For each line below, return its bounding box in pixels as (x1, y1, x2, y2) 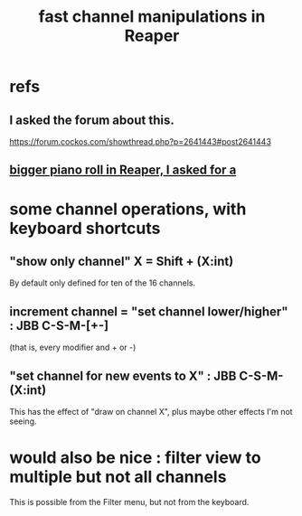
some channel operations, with (9, 199, 247, 219)
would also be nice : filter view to (9, 447, 261, 468)
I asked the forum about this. (9, 112, 175, 127)
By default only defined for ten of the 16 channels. (9, 277, 196, 288)
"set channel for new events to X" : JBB (9, 368, 237, 383)
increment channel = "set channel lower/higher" (9, 304, 288, 319)
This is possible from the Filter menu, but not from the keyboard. (9, 496, 250, 507)
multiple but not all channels (9, 467, 227, 487)
